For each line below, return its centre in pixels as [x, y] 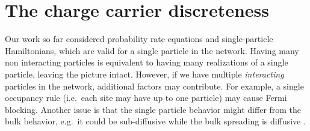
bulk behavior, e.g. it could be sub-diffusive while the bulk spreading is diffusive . [155, 121]
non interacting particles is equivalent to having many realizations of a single [147, 62]
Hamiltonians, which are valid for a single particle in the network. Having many [152, 50]
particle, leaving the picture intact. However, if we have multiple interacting [144, 74]
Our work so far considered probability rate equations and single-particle [139, 39]
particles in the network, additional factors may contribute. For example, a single [154, 86]
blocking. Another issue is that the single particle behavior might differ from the [153, 109]
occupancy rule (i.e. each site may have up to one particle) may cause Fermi [146, 98]
